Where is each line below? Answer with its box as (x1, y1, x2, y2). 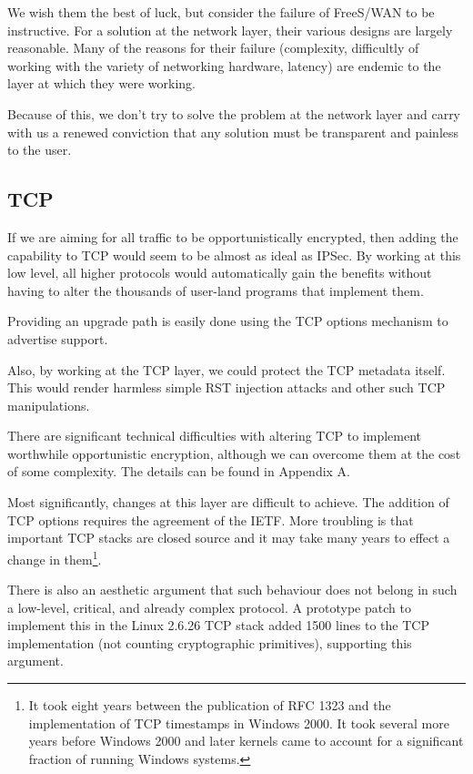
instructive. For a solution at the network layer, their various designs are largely (7, 20, 453, 39)
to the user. (7, 140, 72, 159)
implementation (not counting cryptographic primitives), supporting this (7, 633, 412, 652)
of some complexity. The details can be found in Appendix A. (7, 462, 351, 481)
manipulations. (7, 395, 90, 414)
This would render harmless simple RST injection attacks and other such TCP (7, 378, 446, 397)
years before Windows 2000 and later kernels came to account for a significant (28, 731, 464, 750)
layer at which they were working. (7, 74, 196, 93)
